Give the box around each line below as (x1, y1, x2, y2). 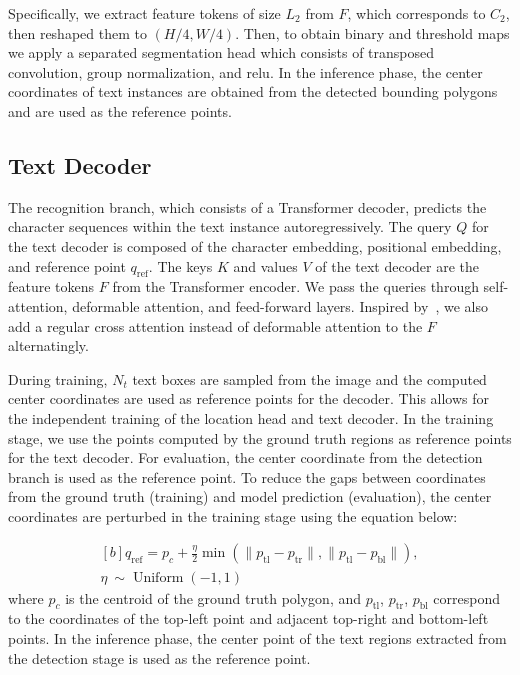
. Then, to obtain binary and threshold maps (235, 22, 510, 43)
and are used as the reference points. (8, 100, 232, 121)
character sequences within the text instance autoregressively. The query (8, 216, 452, 237)
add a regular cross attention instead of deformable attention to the (8, 315, 423, 336)
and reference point (8, 255, 126, 276)
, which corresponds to (347, 3, 486, 23)
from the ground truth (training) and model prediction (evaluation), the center (8, 486, 492, 507)
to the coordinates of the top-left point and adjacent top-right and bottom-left (8, 608, 489, 629)
